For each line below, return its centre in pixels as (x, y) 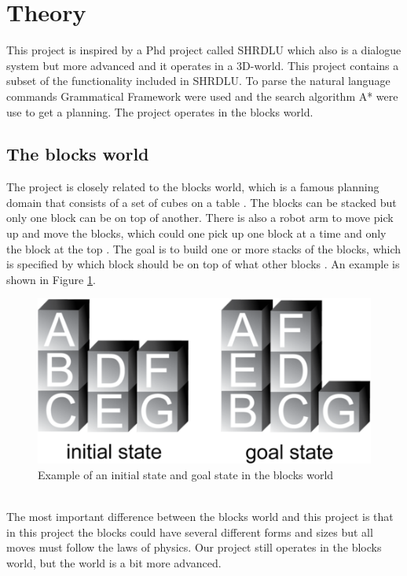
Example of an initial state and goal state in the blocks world (186, 474)
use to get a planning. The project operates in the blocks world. (160, 111)
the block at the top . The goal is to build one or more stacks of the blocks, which (204, 248)
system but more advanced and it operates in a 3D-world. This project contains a (203, 65)
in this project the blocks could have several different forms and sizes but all (190, 532)
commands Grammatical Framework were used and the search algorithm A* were (202, 96)
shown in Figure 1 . (51, 279)
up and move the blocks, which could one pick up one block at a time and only (196, 233)
